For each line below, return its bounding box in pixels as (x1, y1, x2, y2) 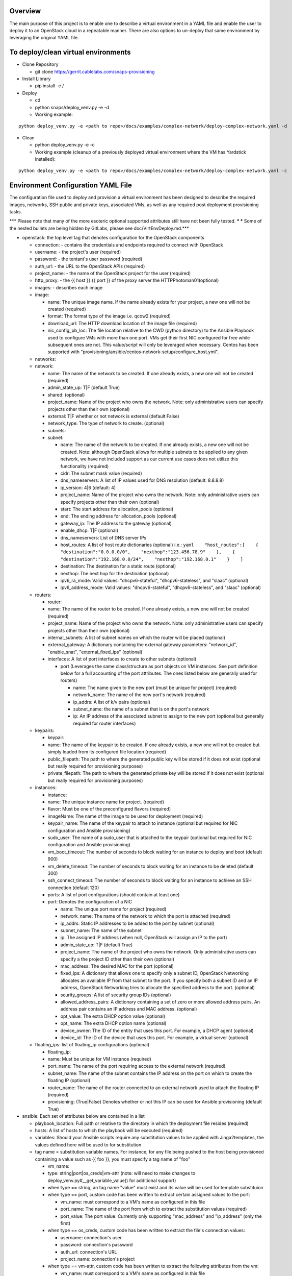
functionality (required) (60, 463, 109, 469)
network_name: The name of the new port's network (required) (73, 692, 206, 698)
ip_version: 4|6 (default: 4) (60, 484, 116, 490)
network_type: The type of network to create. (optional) (47, 420, 165, 426)
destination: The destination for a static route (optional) (60, 563, 176, 569)
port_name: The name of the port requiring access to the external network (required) (47, 1063, 226, 1069)
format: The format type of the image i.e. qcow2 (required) (47, 313, 171, 319)
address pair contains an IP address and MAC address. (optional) (60, 1006, 197, 1012)
